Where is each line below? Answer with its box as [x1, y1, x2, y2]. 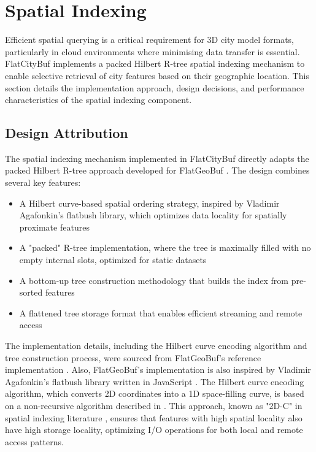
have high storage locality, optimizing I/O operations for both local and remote [5, 423, 303, 436]
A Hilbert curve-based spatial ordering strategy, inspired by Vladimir [19, 196, 280, 209]
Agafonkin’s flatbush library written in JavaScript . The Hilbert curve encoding [5, 375, 304, 388]
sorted [19, 286, 43, 299]
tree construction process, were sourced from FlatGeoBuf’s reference [5, 351, 261, 364]
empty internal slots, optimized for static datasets [19, 253, 207, 266]
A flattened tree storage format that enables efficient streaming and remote [19, 306, 303, 319]
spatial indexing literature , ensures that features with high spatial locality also [5, 411, 303, 424]
